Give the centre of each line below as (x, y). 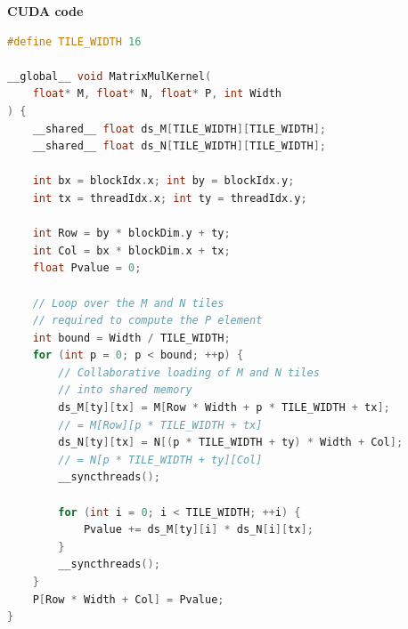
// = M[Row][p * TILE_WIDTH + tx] (160, 425)
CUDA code (45, 11)
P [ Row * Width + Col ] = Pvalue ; (128, 599)
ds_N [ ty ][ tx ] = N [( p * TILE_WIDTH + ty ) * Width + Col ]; (231, 443)
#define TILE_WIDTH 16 (74, 41)
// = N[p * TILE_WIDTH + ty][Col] (160, 460)
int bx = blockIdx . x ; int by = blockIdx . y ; (163, 181)
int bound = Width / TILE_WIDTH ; (131, 338)
